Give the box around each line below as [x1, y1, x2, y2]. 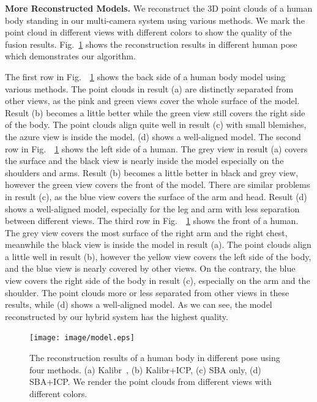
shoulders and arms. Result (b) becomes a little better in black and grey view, [5, 166, 299, 179]
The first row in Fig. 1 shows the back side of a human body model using [5, 70, 286, 83]
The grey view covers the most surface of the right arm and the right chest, [5, 226, 288, 239]
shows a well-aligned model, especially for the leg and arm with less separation [5, 202, 300, 215]
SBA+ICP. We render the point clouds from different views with [29, 375, 272, 388]
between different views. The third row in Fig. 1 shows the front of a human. [5, 214, 299, 227]
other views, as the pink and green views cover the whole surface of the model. [5, 94, 300, 107]
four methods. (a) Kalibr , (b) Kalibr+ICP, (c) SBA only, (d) [29, 363, 261, 376]
